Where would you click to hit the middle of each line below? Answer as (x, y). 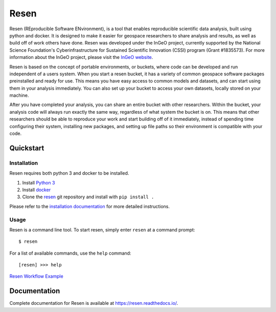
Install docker (37, 190)
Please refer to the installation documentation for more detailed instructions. (89, 206)
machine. (19, 95)
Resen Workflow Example (36, 276)
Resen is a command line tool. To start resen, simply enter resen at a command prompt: (102, 230)
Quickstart (27, 148)
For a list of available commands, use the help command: (70, 253)
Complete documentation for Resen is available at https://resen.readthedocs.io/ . (94, 303)
